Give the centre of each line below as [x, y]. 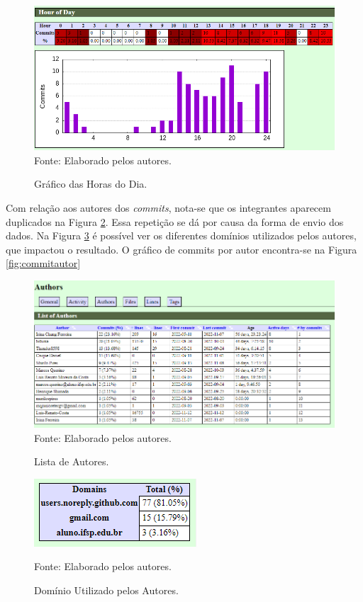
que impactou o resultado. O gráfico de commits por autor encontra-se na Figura [181, 249]
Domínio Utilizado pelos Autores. [106, 590]
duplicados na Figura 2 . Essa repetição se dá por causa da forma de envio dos [175, 221]
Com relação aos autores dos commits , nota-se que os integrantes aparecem [168, 208]
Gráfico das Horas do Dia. [91, 184]
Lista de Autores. [72, 461]
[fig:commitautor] [43, 263]
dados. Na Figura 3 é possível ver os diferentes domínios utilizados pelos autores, [181, 235]
